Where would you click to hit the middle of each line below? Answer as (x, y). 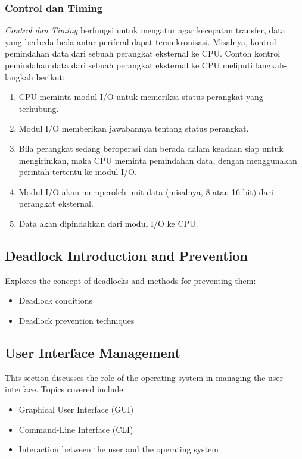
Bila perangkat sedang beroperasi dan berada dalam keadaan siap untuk (151, 148)
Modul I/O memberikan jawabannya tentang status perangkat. (134, 128)
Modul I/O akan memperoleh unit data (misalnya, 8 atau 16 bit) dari (146, 191)
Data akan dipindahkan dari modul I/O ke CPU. (108, 223)
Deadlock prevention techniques (77, 320)
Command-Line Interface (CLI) (76, 429)
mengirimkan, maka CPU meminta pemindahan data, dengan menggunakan (158, 160)
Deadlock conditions (55, 300)
